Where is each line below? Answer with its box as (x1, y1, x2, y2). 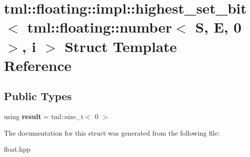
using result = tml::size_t (4, 111, 84, 122)
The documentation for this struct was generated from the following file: (4, 127, 220, 138)
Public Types (4, 88, 72, 104)
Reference (4, 55, 72, 75)
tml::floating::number (27, 17, 172, 37)
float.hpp (4, 144, 31, 154)
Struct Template (64, 36, 177, 56)
